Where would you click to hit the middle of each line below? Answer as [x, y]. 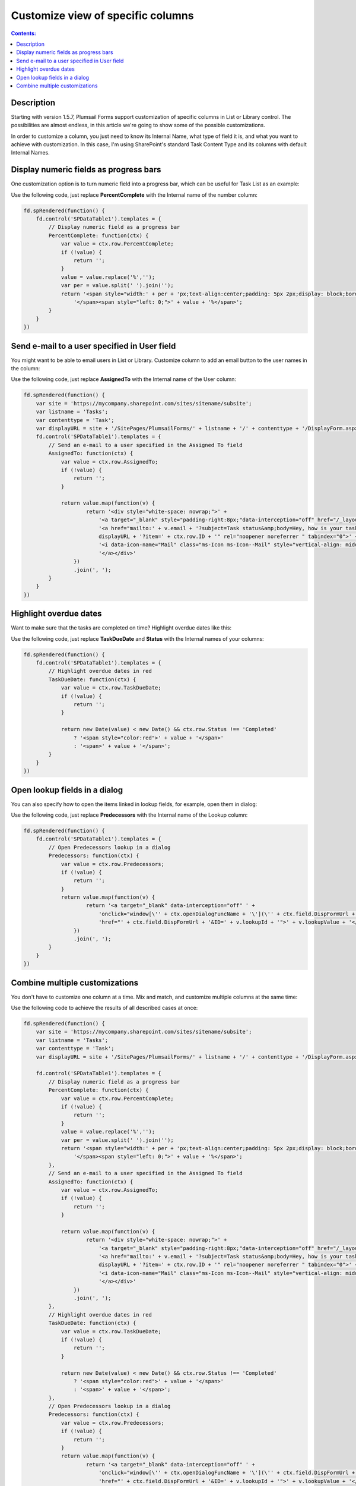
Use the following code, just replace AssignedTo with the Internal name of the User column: [124, 379]
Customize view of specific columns [102, 15]
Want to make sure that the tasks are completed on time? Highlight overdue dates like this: [121, 628]
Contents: [24, 33]
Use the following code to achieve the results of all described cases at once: [104, 1008]
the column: [26, 368]
